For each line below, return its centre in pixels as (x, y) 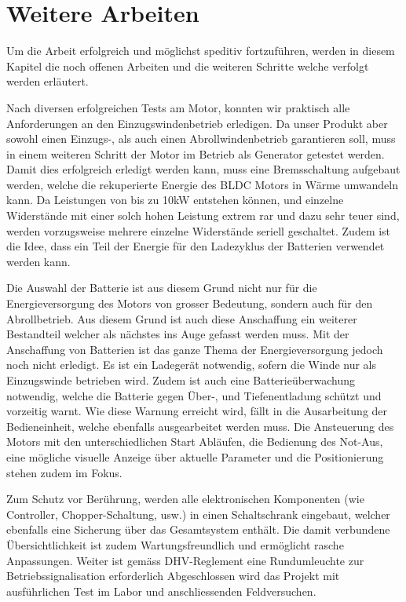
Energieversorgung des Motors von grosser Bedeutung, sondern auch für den (190, 303)
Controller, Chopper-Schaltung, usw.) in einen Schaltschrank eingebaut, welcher (198, 514)
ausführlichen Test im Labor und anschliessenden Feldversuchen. (161, 591)
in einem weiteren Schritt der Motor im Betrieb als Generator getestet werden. (196, 153)
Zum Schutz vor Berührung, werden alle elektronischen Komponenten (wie (185, 499)
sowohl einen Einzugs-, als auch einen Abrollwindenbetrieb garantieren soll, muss (201, 139)
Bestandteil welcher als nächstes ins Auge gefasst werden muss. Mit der (178, 334)
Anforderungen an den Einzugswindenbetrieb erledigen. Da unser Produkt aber (197, 123)
